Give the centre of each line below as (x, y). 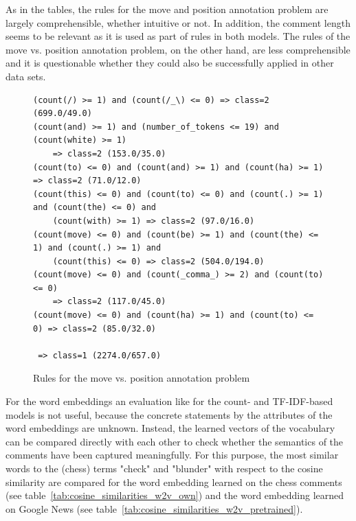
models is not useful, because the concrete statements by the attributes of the (169, 414)
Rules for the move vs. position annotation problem (142, 378)
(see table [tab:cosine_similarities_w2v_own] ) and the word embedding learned (175, 495)
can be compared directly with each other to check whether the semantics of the (175, 441)
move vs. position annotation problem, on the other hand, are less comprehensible (178, 49)
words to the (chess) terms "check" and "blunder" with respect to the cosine (164, 468)
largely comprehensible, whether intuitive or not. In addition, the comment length (178, 22)
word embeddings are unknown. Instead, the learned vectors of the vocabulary (170, 428)
